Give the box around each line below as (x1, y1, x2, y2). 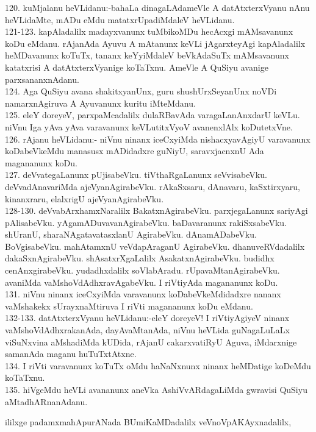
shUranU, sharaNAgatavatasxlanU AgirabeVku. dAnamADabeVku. (5, 228, 257, 241)
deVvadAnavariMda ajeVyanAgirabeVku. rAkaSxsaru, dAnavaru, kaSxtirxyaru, (5, 180, 300, 193)
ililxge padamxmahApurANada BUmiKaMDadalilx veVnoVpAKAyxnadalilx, (5, 416, 292, 428)
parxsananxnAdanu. (5, 73, 79, 85)
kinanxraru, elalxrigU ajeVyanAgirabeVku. (5, 192, 164, 205)
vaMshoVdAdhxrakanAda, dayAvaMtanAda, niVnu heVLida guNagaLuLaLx (5, 324, 290, 336)
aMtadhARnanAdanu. (5, 395, 88, 408)
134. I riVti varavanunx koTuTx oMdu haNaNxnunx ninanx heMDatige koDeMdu (5, 359, 311, 372)
